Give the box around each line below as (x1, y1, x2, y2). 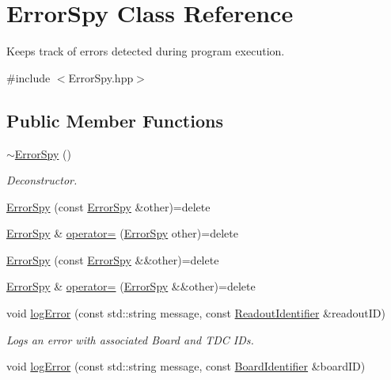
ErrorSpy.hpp (68, 69, 134, 85)
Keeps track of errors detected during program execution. (6, 43, 285, 59)
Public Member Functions (6, 108, 223, 132)
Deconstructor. (6, 172, 78, 188)
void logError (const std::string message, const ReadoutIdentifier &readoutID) (6, 305, 385, 321)
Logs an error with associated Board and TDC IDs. (6, 331, 254, 348)
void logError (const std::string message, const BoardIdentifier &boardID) (6, 358, 366, 374)
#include (6, 69, 51, 85)
